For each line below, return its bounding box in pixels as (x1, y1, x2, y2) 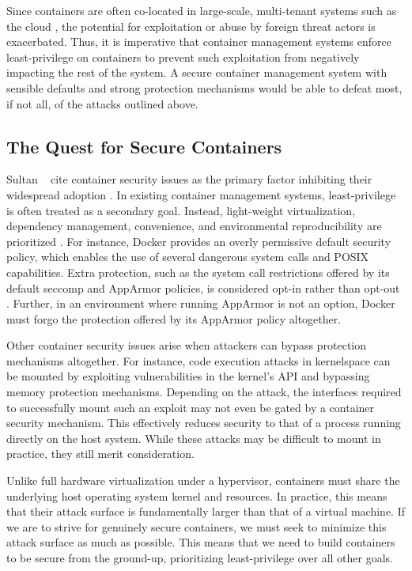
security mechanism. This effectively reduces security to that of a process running (6, 414, 401, 431)
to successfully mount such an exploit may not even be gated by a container (6, 399, 375, 415)
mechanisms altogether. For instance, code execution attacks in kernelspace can (6, 352, 391, 369)
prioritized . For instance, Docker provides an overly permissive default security (6, 233, 391, 249)
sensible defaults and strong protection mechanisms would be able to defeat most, (6, 79, 403, 96)
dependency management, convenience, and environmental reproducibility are (6, 217, 382, 234)
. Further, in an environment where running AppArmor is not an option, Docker (6, 295, 395, 312)
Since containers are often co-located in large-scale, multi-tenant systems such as (6, 2, 397, 18)
